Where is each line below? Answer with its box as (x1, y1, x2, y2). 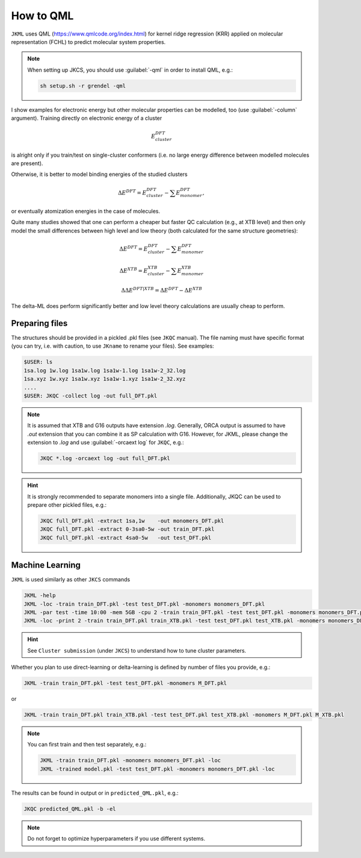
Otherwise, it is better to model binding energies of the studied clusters (11, 171, 188, 178)
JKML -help (23, 592, 56, 599)
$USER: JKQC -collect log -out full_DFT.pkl (23, 392, 158, 399)
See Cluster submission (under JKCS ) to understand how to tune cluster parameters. (27, 647, 247, 654)
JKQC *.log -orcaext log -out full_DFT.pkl (40, 455, 171, 462)
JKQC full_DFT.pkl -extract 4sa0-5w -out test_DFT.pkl (40, 534, 212, 541)
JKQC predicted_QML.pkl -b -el (23, 805, 117, 812)
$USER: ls (23, 359, 53, 366)
